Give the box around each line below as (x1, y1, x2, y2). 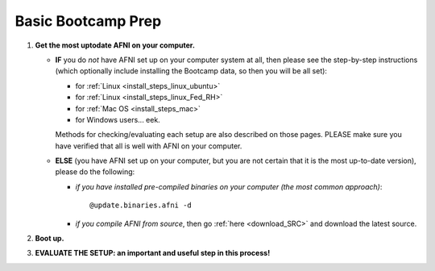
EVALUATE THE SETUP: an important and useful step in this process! (35, 248, 271, 258)
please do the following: (55, 167, 135, 177)
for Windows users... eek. (75, 115, 160, 124)
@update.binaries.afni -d (89, 201, 193, 210)
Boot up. (35, 234, 64, 244)
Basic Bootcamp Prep (14, 12, 162, 30)
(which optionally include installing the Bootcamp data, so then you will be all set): (55, 66, 328, 76)
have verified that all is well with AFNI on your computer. (55, 141, 242, 151)
